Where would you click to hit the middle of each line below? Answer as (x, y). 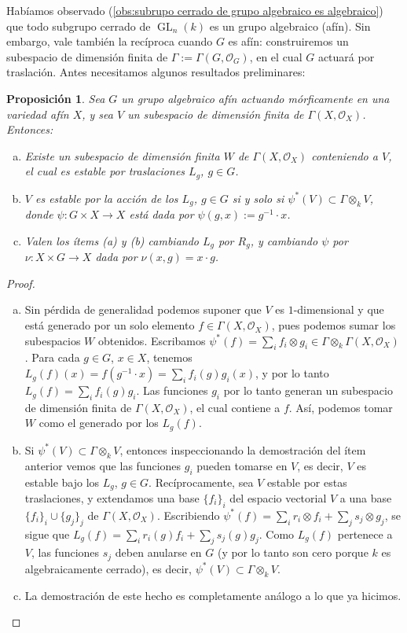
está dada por (161, 214)
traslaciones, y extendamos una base (112, 497)
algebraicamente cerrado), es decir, (108, 568)
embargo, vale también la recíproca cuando (110, 41)
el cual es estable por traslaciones (105, 171)
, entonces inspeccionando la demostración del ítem (243, 449)
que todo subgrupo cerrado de (79, 26)
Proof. (21, 283)
